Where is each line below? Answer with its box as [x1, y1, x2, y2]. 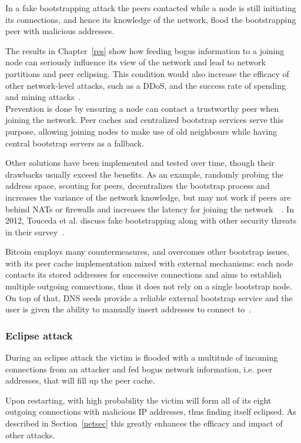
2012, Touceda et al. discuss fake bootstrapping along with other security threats [5, 214, 297, 227]
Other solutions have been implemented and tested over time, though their [5, 156, 275, 169]
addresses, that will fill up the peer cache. [5, 374, 155, 387]
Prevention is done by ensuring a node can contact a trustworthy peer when [5, 102, 279, 114]
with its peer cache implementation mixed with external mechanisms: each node [5, 257, 293, 269]
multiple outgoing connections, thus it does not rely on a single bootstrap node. [5, 280, 292, 292]
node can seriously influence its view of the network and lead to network [5, 56, 266, 68]
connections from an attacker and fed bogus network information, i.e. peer [5, 362, 273, 375]
